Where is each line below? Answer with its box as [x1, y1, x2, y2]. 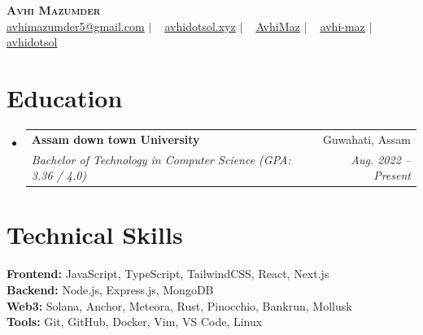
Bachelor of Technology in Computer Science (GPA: [31, 150, 291, 167]
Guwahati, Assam [323, 130, 411, 147]
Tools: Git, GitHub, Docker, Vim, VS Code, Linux [7, 313, 263, 330]
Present [373, 167, 411, 184]
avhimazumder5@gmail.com [7, 17, 145, 34]
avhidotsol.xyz [164, 17, 236, 34]
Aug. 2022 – [351, 150, 411, 167]
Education [7, 80, 123, 114]
